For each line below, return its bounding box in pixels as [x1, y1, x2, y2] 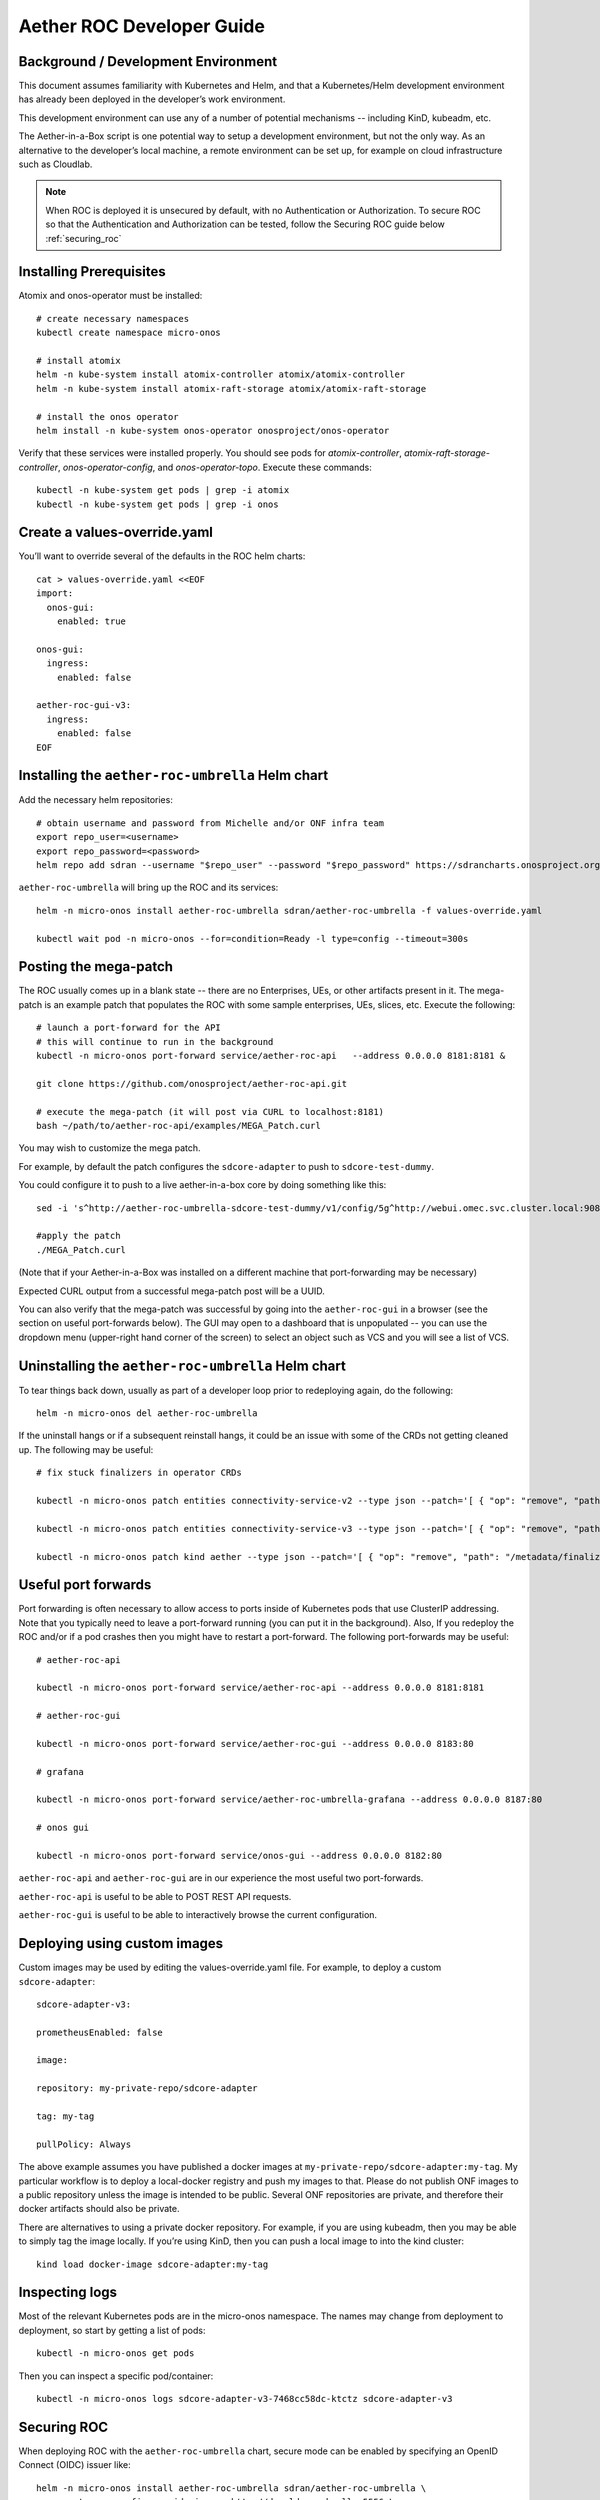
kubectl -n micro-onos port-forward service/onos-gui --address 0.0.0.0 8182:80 [36, 1850, 443, 1862]
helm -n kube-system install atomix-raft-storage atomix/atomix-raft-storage [36, 383, 427, 394]
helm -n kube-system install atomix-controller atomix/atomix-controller [36, 369, 406, 380]
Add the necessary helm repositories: [18, 794, 174, 806]
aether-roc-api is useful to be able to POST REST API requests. [18, 1890, 292, 1902]
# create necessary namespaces [36, 313, 190, 324]
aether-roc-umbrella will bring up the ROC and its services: [18, 881, 279, 894]
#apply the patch [36, 1230, 121, 1242]
